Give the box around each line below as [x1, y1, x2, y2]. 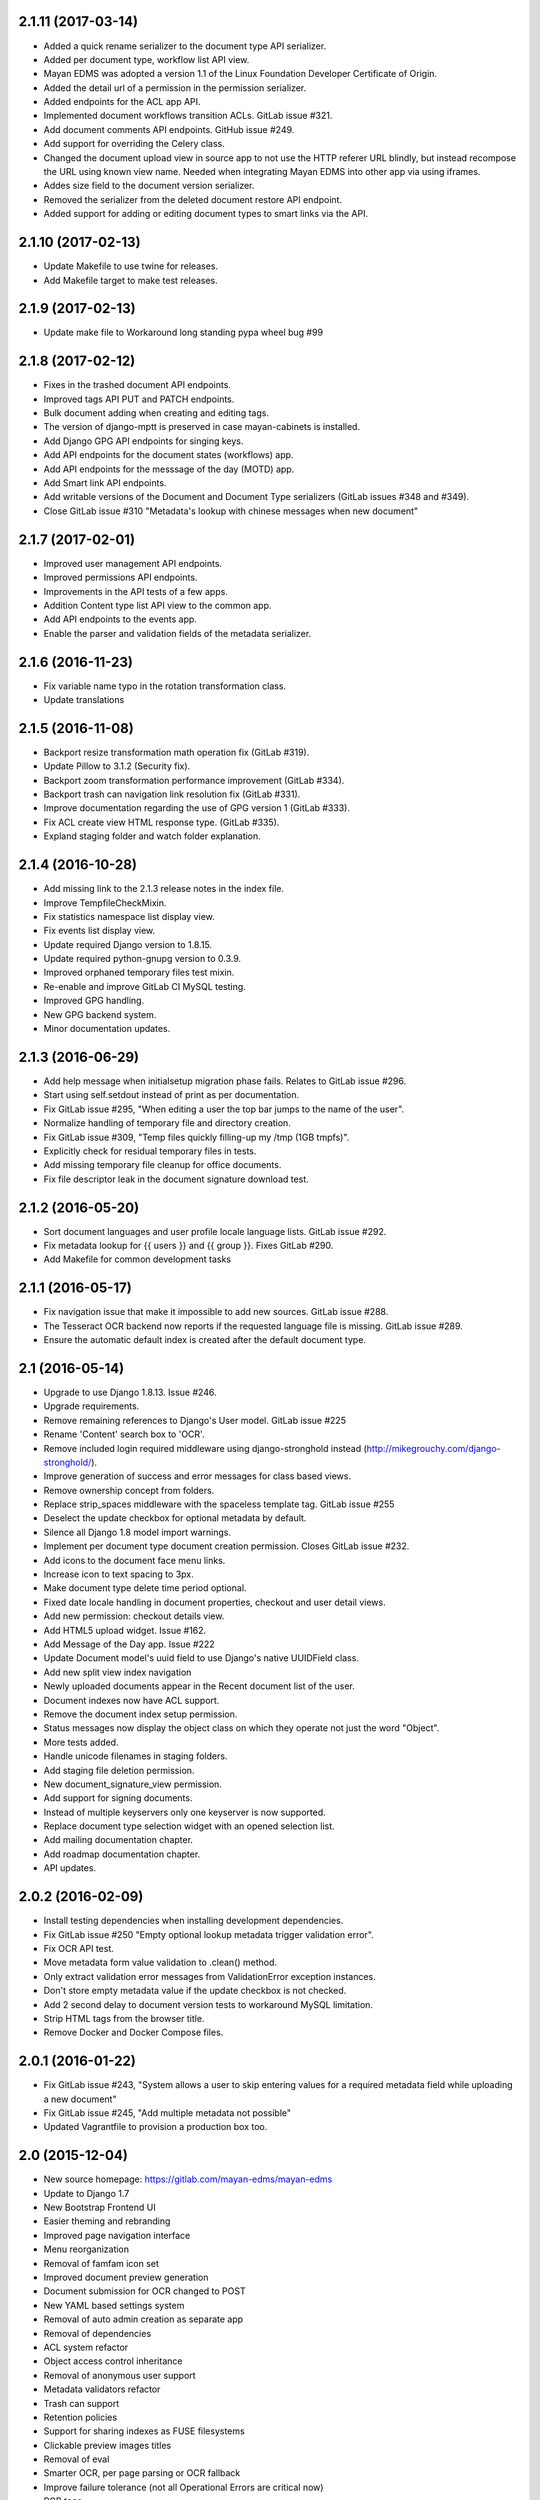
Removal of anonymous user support [43, 2369, 196, 2381]
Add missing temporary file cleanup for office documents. [43, 1159, 282, 1171]
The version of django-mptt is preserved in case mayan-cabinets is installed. [43, 421, 360, 433]
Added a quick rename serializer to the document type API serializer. [43, 40, 327, 52]
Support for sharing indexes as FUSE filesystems [43, 2425, 245, 2437]
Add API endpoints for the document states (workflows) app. [43, 449, 294, 461]
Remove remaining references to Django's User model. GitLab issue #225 [43, 1414, 347, 1426]
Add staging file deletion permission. [43, 1764, 195, 1776]
